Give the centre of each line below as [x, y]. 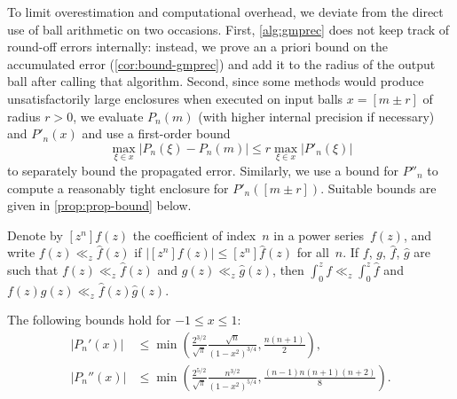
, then [288, 269]
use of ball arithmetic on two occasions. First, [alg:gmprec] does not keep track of [228, 29]
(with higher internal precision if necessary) [316, 116]
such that [33, 269]
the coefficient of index [194, 235]
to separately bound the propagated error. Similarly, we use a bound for [203, 170]
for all [313, 252]
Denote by [35, 235]
